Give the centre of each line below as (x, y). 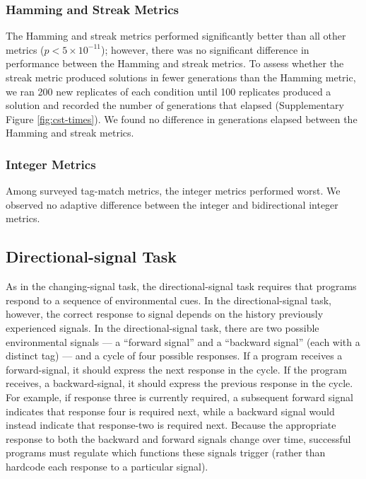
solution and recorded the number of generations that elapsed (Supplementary (175, 105)
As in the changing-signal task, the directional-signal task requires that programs (181, 286)
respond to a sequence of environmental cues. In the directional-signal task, (169, 300)
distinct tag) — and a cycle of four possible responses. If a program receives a (174, 356)
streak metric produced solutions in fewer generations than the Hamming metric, (181, 77)
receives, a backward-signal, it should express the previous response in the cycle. (179, 383)
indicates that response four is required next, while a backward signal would (170, 411)
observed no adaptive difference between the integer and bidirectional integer (172, 204)
